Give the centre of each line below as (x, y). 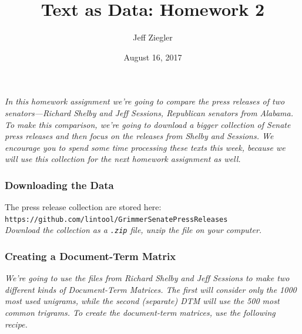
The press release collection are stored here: (83, 207)
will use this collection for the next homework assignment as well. (123, 159)
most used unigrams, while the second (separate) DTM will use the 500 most (142, 301)
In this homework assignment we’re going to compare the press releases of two (145, 101)
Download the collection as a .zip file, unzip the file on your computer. (133, 230)
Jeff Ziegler (153, 37)
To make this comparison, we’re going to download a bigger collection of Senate (148, 124)
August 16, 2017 (153, 57)
